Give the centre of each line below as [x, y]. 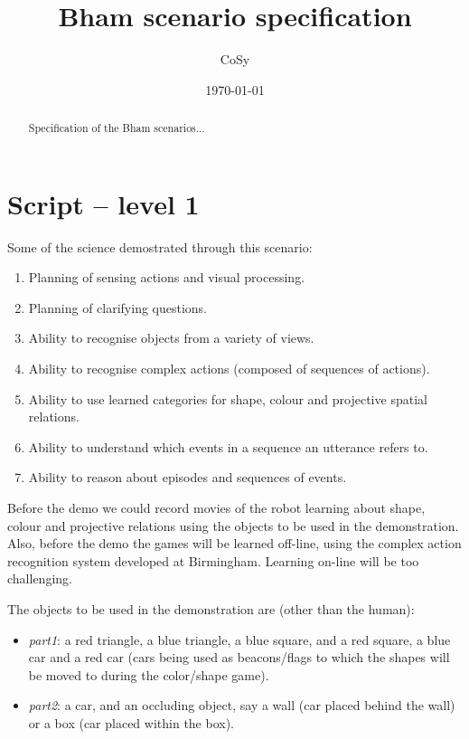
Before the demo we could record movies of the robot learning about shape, [216, 508]
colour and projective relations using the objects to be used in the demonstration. [233, 525]
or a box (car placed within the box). [131, 722]
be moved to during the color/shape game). [149, 674]
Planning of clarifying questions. [118, 307]
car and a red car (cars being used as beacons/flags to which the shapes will [239, 657]
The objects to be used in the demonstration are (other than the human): [211, 609]
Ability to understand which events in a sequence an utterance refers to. [228, 446]
